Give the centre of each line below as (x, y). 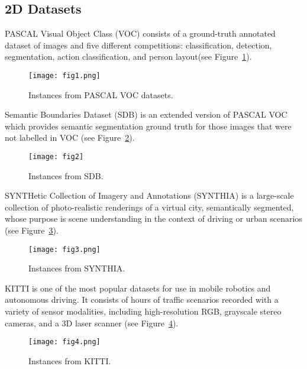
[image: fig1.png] (64, 75)
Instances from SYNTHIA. (77, 268)
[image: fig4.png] (64, 342)
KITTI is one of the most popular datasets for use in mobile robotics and (138, 288)
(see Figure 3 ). (32, 230)
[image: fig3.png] (64, 249)
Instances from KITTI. (70, 360)
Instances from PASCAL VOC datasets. (101, 94)
